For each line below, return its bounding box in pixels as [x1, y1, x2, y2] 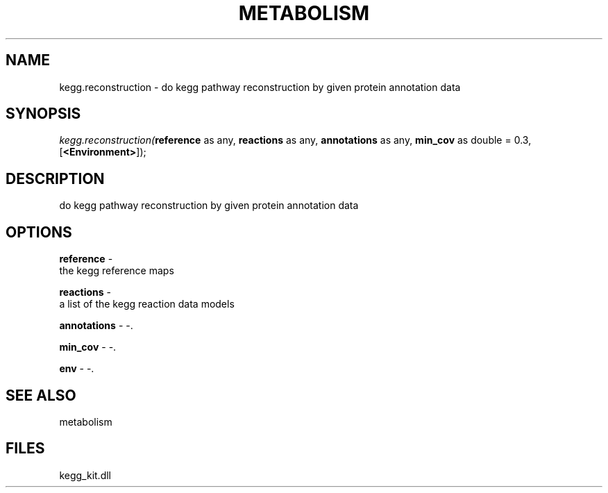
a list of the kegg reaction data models [59, 298, 235, 310]
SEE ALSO [6, 386, 76, 404]
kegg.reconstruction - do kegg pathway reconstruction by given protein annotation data [59, 81, 461, 93]
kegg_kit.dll [59, 469, 111, 481]
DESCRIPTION [6, 169, 105, 187]
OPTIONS [6, 223, 72, 241]
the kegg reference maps [59, 265, 174, 277]
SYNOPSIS [6, 105, 81, 123]
